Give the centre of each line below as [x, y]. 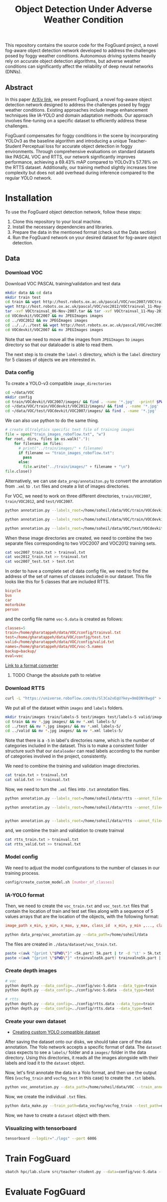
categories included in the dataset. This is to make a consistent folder [76, 746]
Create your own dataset [36, 1021]
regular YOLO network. [29, 178]
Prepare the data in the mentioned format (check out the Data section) [84, 232]
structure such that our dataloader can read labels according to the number [83, 751]
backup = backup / [21, 651]
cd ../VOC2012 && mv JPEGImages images [46, 320]
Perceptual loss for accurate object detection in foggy [77, 146]
